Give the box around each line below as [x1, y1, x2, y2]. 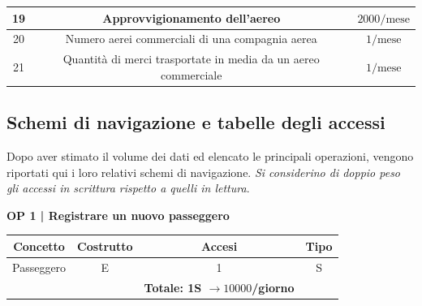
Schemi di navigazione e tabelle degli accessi [6, 110, 385, 135]
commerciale [161, 66, 222, 83]
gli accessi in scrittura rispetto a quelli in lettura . [6, 179, 250, 196]
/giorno [252, 278, 295, 295]
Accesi [200, 237, 238, 254]
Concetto [13, 237, 65, 254]
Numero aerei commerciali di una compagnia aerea [65, 30, 317, 47]
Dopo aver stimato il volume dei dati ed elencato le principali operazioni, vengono [6, 148, 414, 165]
